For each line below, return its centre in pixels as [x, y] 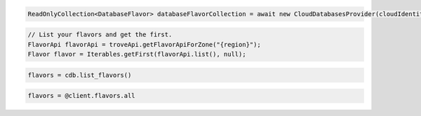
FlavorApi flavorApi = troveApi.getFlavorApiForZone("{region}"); [144, 44]
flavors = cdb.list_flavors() [80, 75]
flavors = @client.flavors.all [82, 96]
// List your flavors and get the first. [100, 35]
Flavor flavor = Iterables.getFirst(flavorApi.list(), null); [137, 54]
